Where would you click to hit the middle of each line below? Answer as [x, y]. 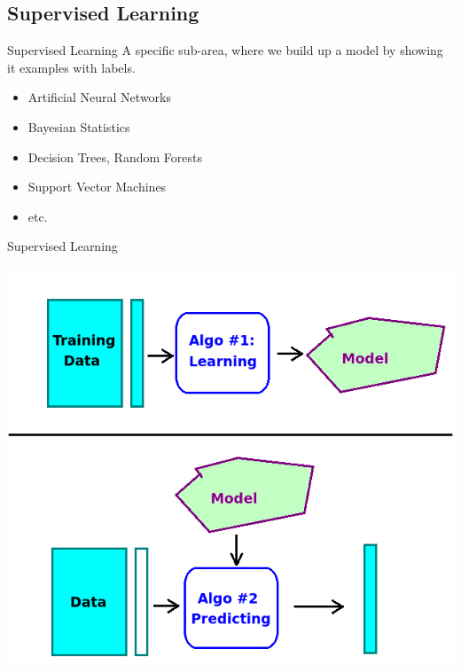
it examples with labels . [71, 67]
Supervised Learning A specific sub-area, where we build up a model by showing [225, 50]
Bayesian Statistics [79, 126]
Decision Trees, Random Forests [115, 156]
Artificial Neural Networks [99, 97]
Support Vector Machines [97, 187]
